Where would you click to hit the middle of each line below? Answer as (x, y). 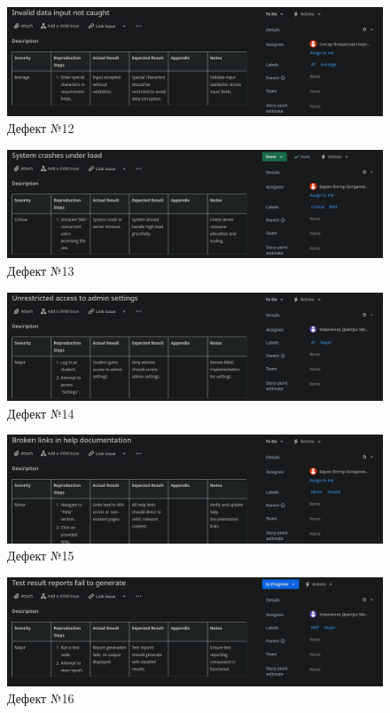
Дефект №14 (41, 413)
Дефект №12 (41, 128)
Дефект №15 (41, 556)
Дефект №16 (41, 698)
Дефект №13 (41, 270)
